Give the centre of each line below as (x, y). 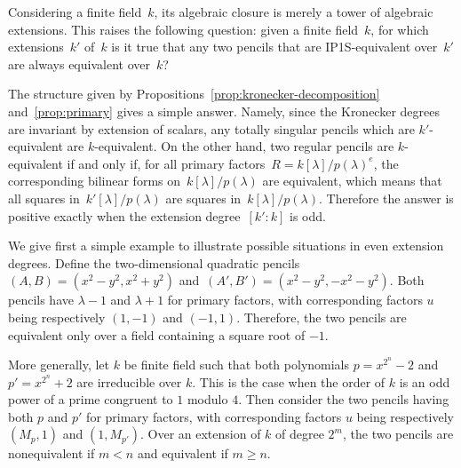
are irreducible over (129, 381)
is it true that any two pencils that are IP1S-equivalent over (274, 47)
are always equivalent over (79, 63)
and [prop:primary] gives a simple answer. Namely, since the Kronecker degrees (224, 111)
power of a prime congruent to (91, 399)
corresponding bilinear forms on (95, 181)
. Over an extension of (200, 434)
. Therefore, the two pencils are (322, 317)
